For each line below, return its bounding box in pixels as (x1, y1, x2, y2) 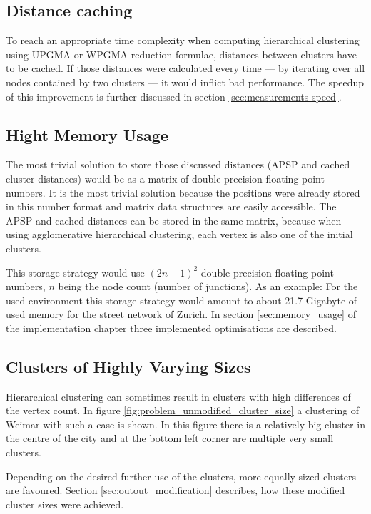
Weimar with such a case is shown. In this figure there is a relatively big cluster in (6, 416, 365, 431)
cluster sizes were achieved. (6, 496, 124, 511)
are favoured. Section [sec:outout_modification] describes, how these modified (6, 483, 345, 498)
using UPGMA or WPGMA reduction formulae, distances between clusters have (6, 46, 357, 61)
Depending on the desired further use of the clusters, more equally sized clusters (6, 468, 356, 483)
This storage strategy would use (6, 264, 145, 279)
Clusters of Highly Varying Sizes (6, 355, 251, 377)
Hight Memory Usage (6, 123, 168, 145)
